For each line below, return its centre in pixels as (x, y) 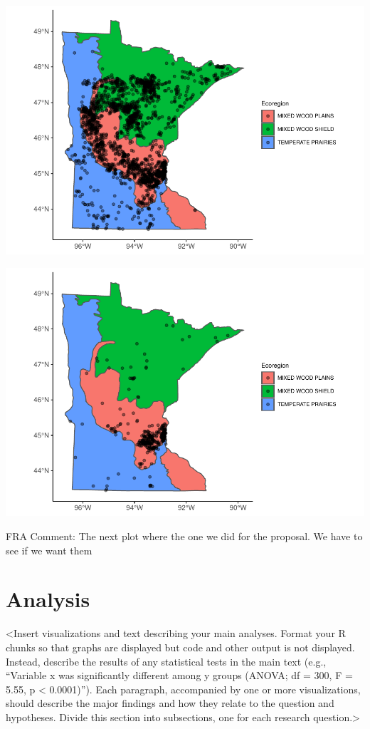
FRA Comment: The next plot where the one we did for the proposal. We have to (184, 536)
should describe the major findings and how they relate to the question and (170, 703)
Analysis (48, 599)
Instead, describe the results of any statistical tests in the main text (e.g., (166, 661)
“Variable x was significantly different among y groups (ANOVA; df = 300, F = (179, 675)
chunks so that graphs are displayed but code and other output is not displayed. (180, 647)
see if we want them (49, 550)
